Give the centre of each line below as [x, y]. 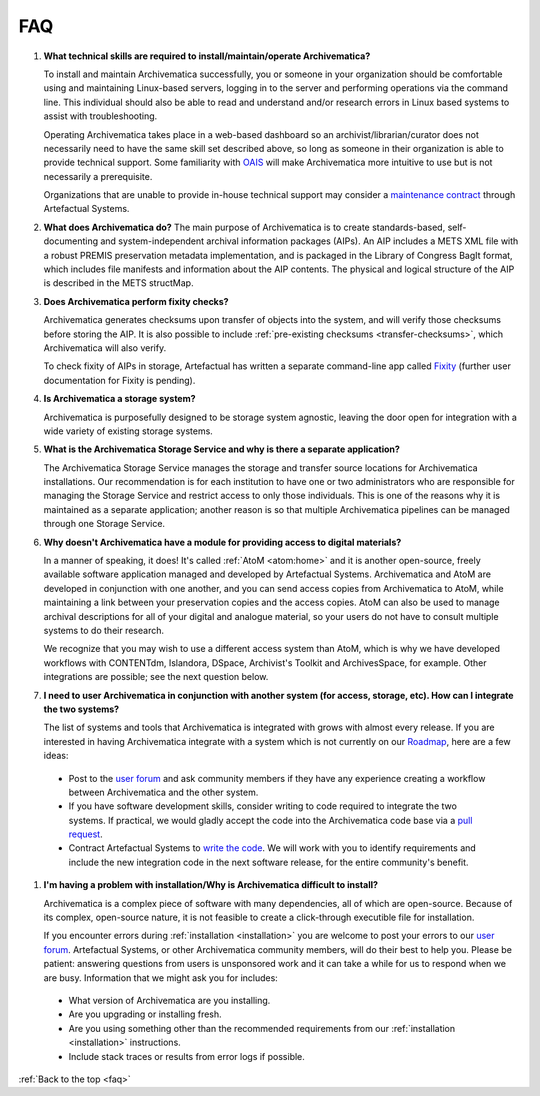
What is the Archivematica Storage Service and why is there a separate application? [221, 449]
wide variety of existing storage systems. [128, 431]
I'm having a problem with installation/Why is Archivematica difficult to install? [211, 885]
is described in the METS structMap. [118, 283]
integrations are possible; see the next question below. [156, 677]
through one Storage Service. [104, 524]
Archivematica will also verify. [105, 347]
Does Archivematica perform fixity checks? [136, 301]
